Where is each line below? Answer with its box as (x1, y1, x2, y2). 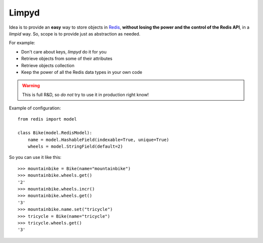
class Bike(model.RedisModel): (18, 130, 93, 136)
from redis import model (18, 117, 77, 122)
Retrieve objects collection (21, 62, 75, 68)
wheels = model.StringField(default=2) (27, 144, 123, 149)
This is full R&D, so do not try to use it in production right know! (22, 91, 149, 97)
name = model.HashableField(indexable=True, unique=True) (27, 137, 169, 142)
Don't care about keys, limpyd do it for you (21, 49, 107, 54)
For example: (9, 40, 36, 46)
